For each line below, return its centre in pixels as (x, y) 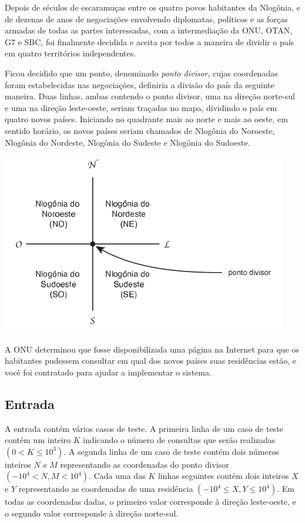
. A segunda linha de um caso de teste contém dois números (171, 451)
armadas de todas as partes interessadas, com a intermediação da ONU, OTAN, (149, 30)
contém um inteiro (38, 440)
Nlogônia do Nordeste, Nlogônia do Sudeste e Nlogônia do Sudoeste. (128, 142)
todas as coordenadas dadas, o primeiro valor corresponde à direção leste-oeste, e (150, 502)
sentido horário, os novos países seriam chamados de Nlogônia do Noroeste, (140, 130)
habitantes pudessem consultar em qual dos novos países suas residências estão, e (151, 361)
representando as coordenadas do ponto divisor (145, 464)
